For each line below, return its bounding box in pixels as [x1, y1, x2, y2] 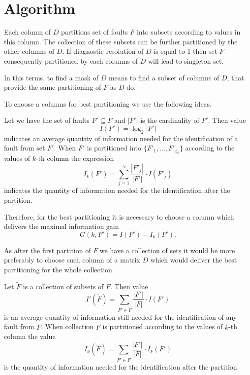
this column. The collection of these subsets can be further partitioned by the [4, 36, 238, 46]
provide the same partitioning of [4, 82, 101, 92]
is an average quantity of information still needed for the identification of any [4, 311, 237, 322]
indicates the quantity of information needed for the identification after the [4, 185, 230, 195]
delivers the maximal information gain [4, 221, 119, 231]
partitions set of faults [61, 27, 128, 37]
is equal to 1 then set [154, 46, 218, 56]
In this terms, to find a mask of [4, 72, 98, 82]
